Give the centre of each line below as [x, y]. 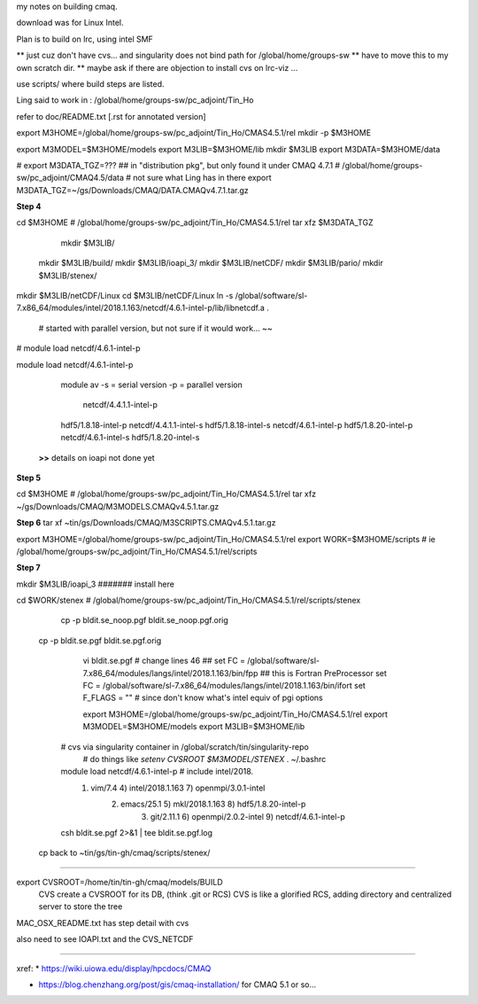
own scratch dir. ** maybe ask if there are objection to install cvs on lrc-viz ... [157, 67]
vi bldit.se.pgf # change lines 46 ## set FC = [164, 661]
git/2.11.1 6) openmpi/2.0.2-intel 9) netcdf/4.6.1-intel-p [248, 816]
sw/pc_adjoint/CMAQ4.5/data [70, 178]
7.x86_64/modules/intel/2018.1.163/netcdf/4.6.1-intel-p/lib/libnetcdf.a [140, 308]
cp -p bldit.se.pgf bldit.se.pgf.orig [100, 640]
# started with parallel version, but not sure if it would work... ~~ [156, 328]
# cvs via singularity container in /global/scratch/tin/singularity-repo [185, 747]
